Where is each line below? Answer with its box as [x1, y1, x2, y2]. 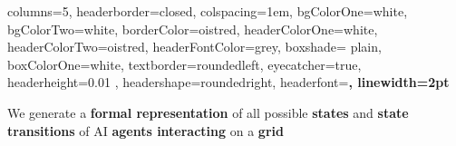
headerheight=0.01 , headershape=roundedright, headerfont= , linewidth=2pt [7, 73, 450, 92]
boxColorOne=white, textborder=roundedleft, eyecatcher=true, [7, 54, 362, 73]
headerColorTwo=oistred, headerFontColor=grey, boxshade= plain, [7, 37, 382, 56]
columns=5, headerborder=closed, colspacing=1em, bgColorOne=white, [7, 2, 408, 20]
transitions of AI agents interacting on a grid [7, 121, 284, 140]
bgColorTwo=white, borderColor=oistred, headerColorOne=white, [7, 19, 378, 38]
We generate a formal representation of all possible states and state [7, 102, 409, 122]
